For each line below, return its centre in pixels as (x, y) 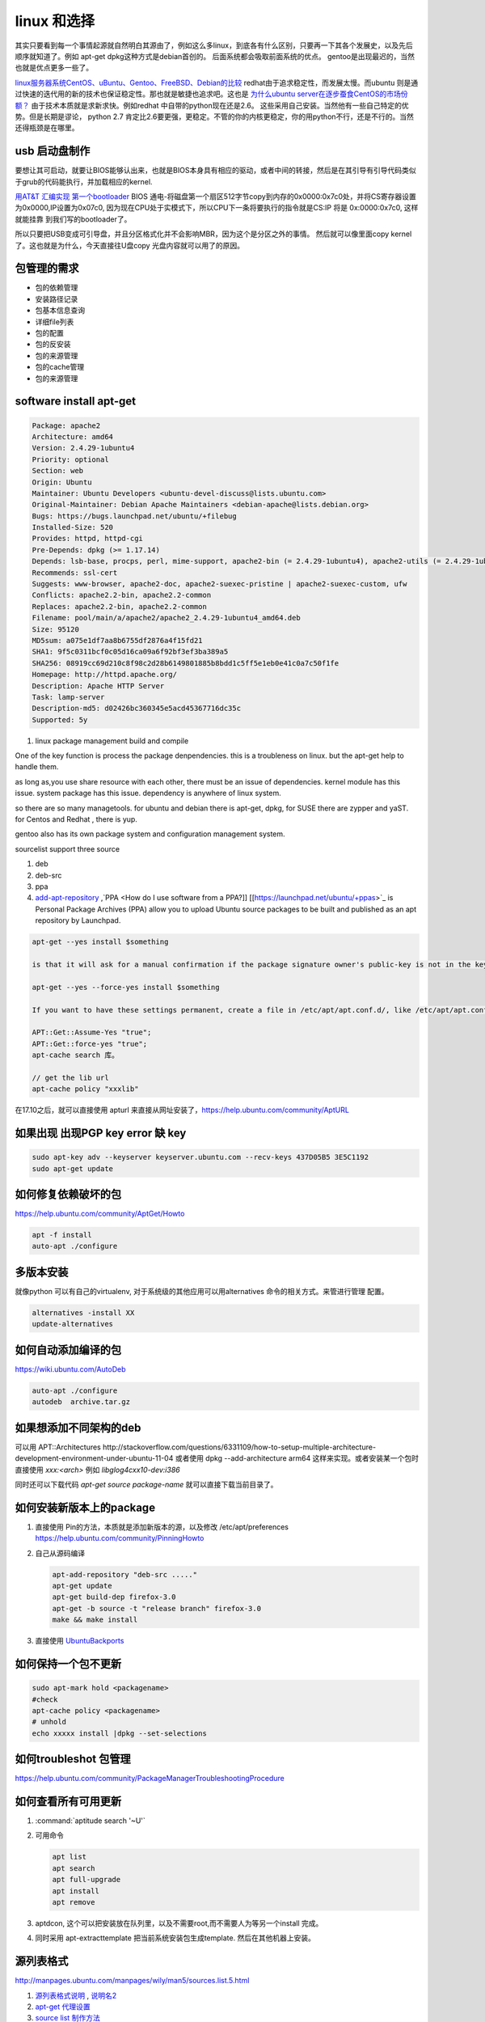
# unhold (49, 1722)
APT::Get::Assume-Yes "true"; (92, 1032)
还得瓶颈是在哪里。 (47, 128)
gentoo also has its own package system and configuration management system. (150, 834)
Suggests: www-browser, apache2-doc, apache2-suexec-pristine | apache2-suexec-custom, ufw (219, 584)
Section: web (58, 471)
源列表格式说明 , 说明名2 (76, 1995)
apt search (74, 1868)
